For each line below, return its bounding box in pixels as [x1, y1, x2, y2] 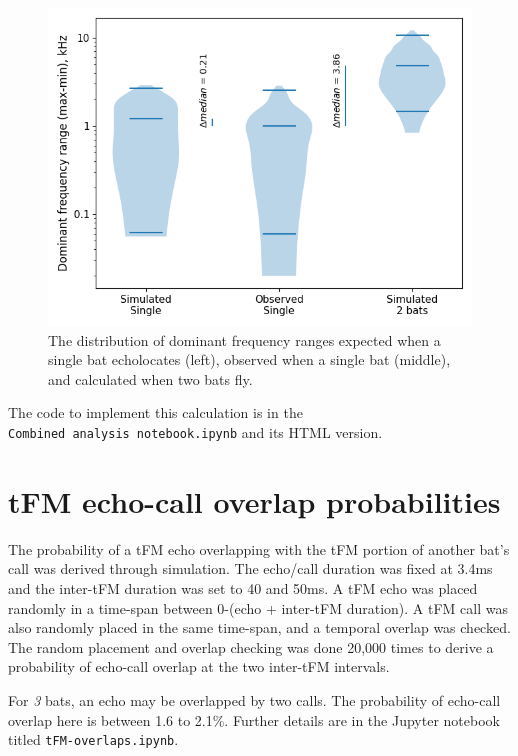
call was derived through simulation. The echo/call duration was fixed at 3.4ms [8, 558, 493, 579]
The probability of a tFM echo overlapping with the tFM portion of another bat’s [8, 538, 510, 559]
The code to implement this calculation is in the [8, 402, 303, 423]
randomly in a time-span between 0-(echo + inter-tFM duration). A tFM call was [8, 597, 508, 618]
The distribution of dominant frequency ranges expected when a [48, 329, 441, 350]
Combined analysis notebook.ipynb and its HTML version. [8, 421, 383, 442]
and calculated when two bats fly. [48, 368, 253, 389]
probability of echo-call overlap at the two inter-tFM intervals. [8, 656, 390, 677]
